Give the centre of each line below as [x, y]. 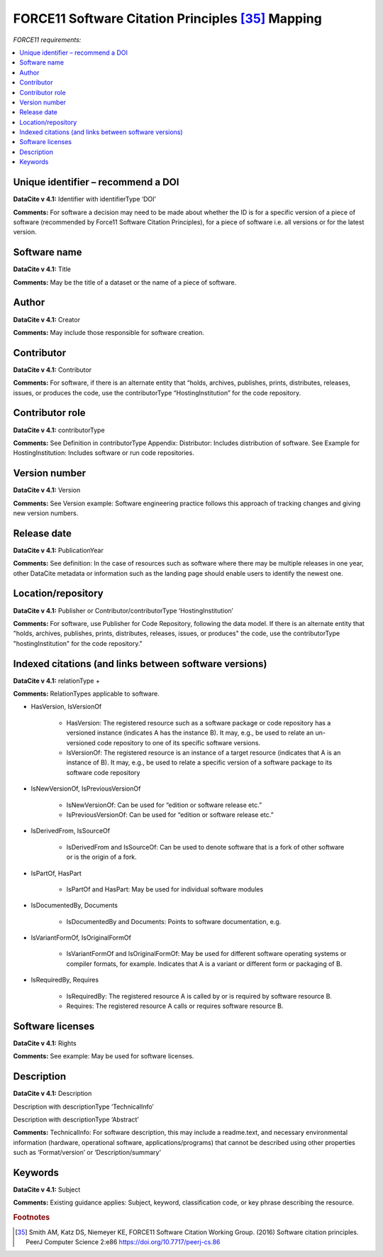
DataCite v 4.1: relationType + [57, 681]
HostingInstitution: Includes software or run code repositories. [104, 453]
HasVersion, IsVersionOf [66, 707]
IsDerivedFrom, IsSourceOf [70, 831]
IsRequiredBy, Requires [65, 980]
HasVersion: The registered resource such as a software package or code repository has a [199, 723]
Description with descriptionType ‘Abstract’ [76, 1119]
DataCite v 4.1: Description [52, 1094]
